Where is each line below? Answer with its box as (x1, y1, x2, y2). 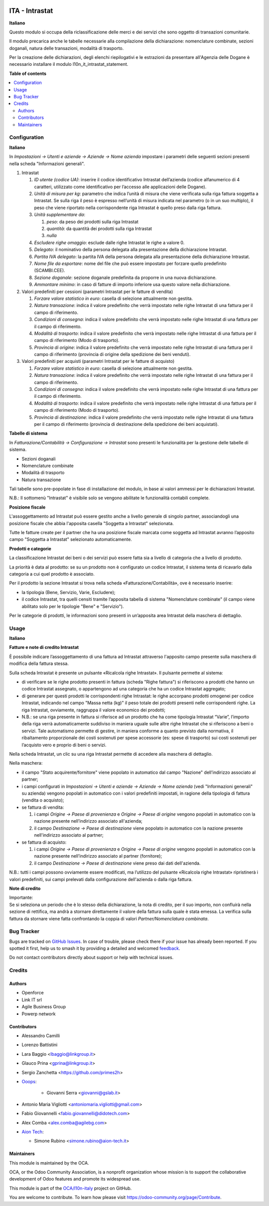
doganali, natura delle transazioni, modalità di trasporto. (9, 45, 124, 51)
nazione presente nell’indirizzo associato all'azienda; (34, 818, 143, 824)
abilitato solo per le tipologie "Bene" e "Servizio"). (21, 603, 124, 609)
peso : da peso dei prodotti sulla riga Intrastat (46, 219, 139, 225)
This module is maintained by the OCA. (9, 1160, 89, 1166)
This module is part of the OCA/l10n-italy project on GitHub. (9, 1185, 132, 1191)
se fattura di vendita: (21, 804, 64, 810)
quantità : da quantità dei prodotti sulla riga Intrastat (46, 226, 152, 232)
